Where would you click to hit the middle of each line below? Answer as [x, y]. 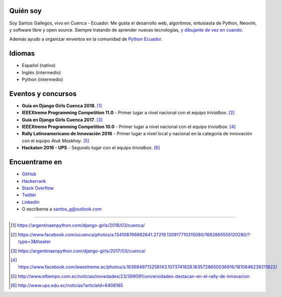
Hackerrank [34, 181]
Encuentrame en [36, 162]
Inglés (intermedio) [41, 72]
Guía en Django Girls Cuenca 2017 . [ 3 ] [62, 120]
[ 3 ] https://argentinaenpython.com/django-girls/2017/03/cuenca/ [78, 251]
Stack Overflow [38, 188]
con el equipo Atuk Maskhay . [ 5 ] [56, 141]
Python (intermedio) [43, 79]
